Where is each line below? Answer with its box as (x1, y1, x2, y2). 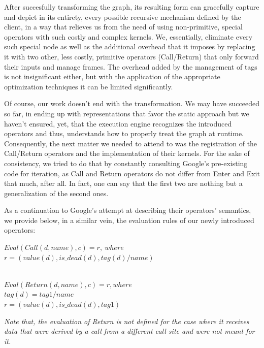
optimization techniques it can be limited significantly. (4, 81, 173, 91)
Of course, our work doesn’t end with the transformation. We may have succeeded (4, 98, 259, 109)
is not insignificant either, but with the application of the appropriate (4, 71, 220, 82)
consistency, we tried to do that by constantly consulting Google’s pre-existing (4, 157, 248, 168)
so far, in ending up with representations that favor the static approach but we (4, 108, 249, 118)
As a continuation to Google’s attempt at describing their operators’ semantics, (4, 205, 251, 215)
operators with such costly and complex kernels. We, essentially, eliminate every (4, 31, 253, 42)
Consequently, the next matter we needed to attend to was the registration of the (4, 138, 257, 148)
